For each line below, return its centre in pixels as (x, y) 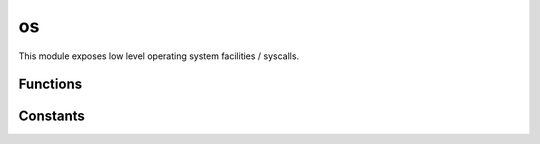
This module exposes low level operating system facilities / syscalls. (159, 56)
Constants (51, 116)
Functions (50, 84)
